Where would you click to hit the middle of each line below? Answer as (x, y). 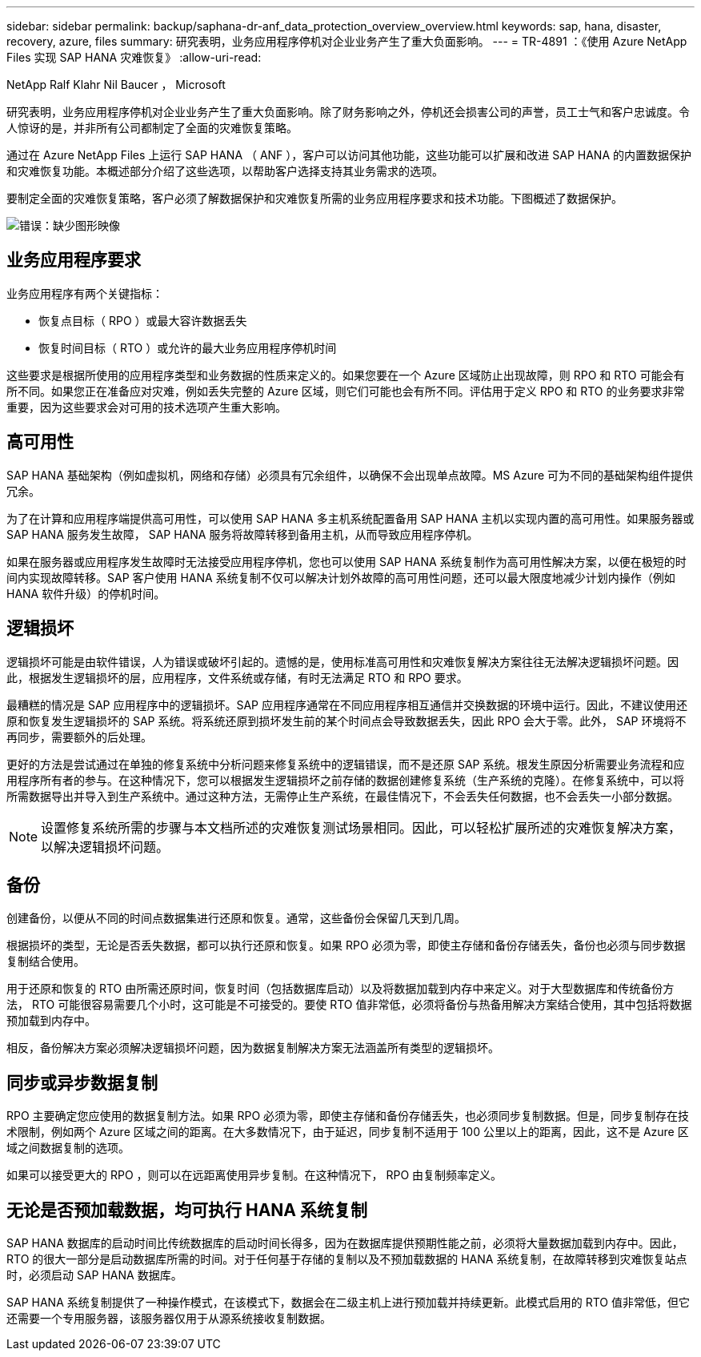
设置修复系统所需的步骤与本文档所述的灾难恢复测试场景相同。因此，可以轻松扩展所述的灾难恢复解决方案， (361, 827)
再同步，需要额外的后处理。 (79, 737)
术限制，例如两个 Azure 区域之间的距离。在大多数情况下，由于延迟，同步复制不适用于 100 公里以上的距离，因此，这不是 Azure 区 (348, 1132)
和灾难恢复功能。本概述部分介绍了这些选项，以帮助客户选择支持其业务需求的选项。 (225, 171)
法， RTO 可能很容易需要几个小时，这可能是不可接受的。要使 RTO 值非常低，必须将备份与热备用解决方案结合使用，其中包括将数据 (349, 1005)
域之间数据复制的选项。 (68, 1148)
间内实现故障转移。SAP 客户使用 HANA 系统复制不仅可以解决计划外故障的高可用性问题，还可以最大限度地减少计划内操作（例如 (341, 577)
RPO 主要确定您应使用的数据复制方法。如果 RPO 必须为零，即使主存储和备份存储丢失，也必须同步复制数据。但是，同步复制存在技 (348, 1116)
